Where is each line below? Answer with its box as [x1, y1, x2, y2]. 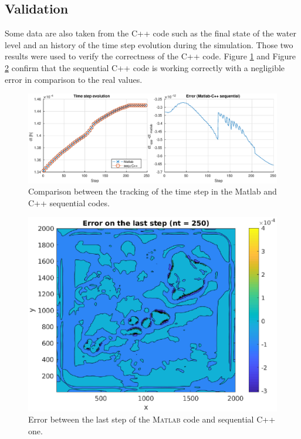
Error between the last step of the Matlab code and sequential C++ [28, 413, 276, 425]
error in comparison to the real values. [5, 73, 143, 85]
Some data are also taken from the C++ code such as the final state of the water [5, 27, 296, 39]
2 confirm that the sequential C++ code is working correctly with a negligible [5, 61, 285, 73]
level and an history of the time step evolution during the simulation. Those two [5, 38, 293, 51]
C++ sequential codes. [28, 196, 110, 209]
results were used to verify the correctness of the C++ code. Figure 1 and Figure [5, 50, 296, 62]
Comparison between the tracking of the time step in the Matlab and [28, 185, 277, 197]
